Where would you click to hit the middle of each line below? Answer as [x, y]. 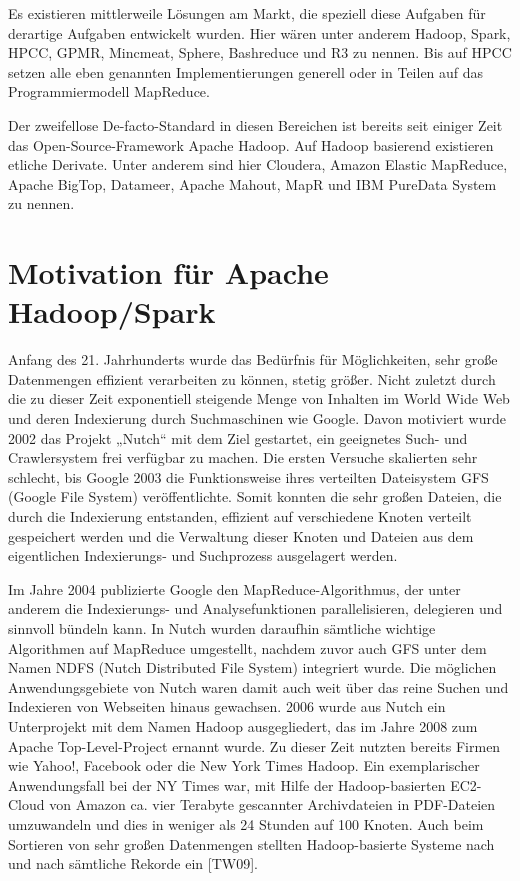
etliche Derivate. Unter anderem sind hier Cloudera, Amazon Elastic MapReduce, [258, 164]
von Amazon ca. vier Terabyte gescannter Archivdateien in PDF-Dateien [272, 804]
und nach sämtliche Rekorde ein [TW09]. [133, 863]
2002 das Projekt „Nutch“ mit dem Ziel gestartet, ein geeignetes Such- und [238, 437]
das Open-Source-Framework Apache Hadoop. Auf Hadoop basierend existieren [251, 144]
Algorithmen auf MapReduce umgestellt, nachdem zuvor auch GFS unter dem [247, 647]
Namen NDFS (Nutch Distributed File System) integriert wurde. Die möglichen [252, 667]
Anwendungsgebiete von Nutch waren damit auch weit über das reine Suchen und [258, 686]
